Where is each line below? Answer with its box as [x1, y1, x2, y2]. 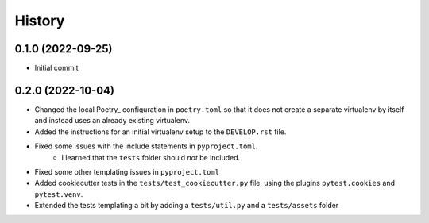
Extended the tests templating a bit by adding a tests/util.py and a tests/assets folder [34, 201, 339, 210]
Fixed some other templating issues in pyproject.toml [34, 167, 220, 176]
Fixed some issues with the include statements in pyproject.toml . [34, 141, 258, 151]
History [14, 12, 65, 29]
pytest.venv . [34, 189, 83, 198]
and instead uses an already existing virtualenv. [34, 116, 191, 125]
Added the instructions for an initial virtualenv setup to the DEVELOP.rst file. [34, 127, 287, 136]
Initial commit [34, 63, 79, 73]
